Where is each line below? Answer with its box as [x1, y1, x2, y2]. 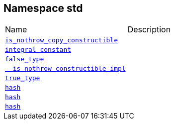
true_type [5, 74, 40, 82]
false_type [5, 55, 44, 63]
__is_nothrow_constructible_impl [5, 65, 126, 73]
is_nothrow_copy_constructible [5, 36, 118, 44]
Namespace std [3, 2, 83, 14]
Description [127, 24, 171, 35]
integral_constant [5, 46, 72, 54]
